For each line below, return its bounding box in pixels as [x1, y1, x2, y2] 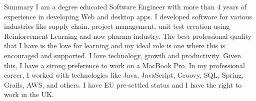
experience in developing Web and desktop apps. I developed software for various [4, 11, 252, 21]
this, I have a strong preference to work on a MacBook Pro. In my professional [4, 60, 245, 70]
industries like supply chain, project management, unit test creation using [4, 21, 230, 31]
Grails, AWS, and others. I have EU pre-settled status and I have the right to [4, 79, 242, 90]
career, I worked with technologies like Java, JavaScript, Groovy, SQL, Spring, [4, 70, 244, 80]
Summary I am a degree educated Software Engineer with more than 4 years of [4, 1, 247, 11]
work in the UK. [4, 89, 54, 100]
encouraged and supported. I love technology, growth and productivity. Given [4, 50, 241, 60]
